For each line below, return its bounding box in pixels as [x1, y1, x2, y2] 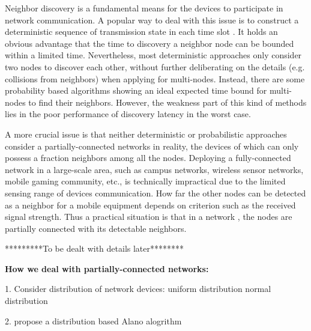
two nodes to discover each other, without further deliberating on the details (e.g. [5, 60, 305, 73]
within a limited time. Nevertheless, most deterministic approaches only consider [5, 49, 302, 61]
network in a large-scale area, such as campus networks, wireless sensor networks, [5, 163, 304, 175]
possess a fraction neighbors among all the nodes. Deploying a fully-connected [5, 151, 291, 164]
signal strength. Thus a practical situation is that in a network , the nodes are [5, 210, 292, 223]
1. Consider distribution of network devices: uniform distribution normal [5, 282, 271, 295]
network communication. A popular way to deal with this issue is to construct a [5, 13, 299, 26]
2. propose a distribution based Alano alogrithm [5, 314, 182, 327]
